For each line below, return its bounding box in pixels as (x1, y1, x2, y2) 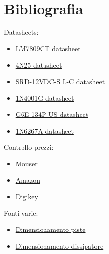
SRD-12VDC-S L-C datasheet (15, 76, 105, 86)
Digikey (15, 191, 38, 202)
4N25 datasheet (15, 60, 62, 70)
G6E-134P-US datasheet (15, 109, 88, 119)
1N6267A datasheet (15, 125, 74, 136)
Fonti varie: (4, 208, 38, 218)
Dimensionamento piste (15, 224, 86, 234)
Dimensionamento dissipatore (15, 240, 104, 251)
